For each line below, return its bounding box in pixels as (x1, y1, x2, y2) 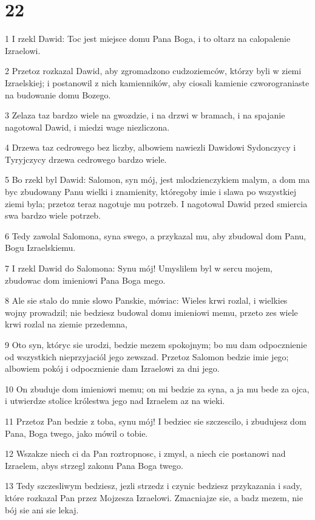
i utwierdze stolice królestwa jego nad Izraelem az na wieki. (5, 394, 225, 407)
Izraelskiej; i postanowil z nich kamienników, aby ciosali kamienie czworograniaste (5, 76, 310, 89)
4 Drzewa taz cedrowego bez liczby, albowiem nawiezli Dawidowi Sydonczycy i (5, 141, 296, 154)
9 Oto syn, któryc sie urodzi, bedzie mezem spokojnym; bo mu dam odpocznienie (5, 338, 307, 351)
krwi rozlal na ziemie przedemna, (5, 318, 127, 330)
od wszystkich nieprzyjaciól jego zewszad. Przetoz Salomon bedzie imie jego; (5, 350, 289, 363)
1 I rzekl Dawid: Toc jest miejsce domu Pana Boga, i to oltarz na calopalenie (5, 32, 291, 45)
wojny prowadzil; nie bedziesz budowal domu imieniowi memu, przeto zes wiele (5, 306, 298, 318)
